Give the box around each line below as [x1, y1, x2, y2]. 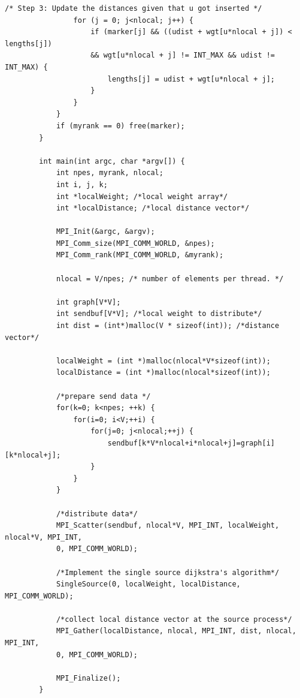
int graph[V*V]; [56, 297, 121, 306]
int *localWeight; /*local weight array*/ [56, 192, 228, 201]
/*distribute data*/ [56, 509, 138, 518]
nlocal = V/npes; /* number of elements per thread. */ [56, 274, 284, 283]
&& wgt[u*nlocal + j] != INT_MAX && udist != [90, 51, 275, 60]
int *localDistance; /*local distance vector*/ [56, 204, 250, 213]
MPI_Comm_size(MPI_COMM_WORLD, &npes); [56, 239, 215, 248]
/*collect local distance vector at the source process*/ [56, 615, 292, 624]
